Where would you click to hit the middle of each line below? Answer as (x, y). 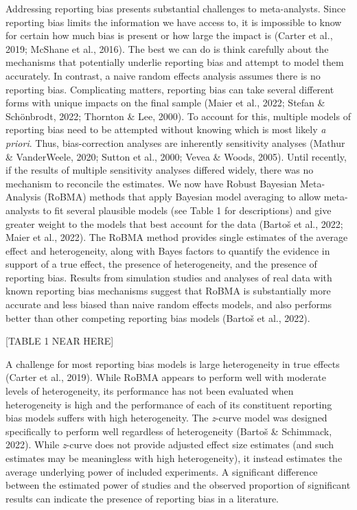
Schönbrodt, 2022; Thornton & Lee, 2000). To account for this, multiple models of (178, 116)
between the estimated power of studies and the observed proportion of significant (178, 485)
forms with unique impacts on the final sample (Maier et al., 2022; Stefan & (165, 103)
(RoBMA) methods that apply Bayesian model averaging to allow (183, 197)
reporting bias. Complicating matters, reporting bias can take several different (170, 89)
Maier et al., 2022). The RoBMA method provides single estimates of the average (177, 237)
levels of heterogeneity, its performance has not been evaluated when (150, 391)
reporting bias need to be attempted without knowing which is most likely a (166, 129)
